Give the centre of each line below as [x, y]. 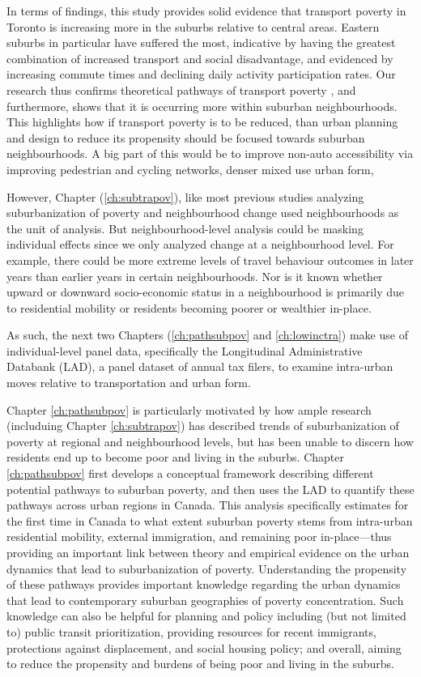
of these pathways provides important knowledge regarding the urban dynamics [204, 584]
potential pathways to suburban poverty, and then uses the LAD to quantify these [210, 489]
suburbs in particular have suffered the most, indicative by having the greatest [201, 43]
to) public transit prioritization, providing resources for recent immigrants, [191, 631]
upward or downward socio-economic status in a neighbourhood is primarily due [205, 292]
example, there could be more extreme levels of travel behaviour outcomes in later [210, 260]
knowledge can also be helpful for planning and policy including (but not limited [206, 616]
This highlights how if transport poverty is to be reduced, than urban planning [202, 122]
